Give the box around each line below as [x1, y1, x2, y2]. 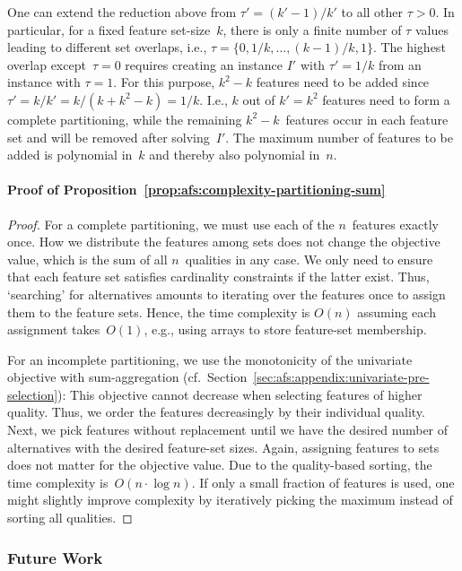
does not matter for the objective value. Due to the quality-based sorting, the [7, 455, 432, 474]
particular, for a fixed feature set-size [7, 20, 211, 39]
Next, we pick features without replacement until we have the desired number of [7, 420, 449, 439]
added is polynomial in [7, 145, 133, 164]
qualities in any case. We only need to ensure [185, 249, 433, 268]
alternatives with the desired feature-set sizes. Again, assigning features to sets [7, 437, 440, 456]
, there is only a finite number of [222, 20, 402, 39]
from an [378, 55, 422, 74]
